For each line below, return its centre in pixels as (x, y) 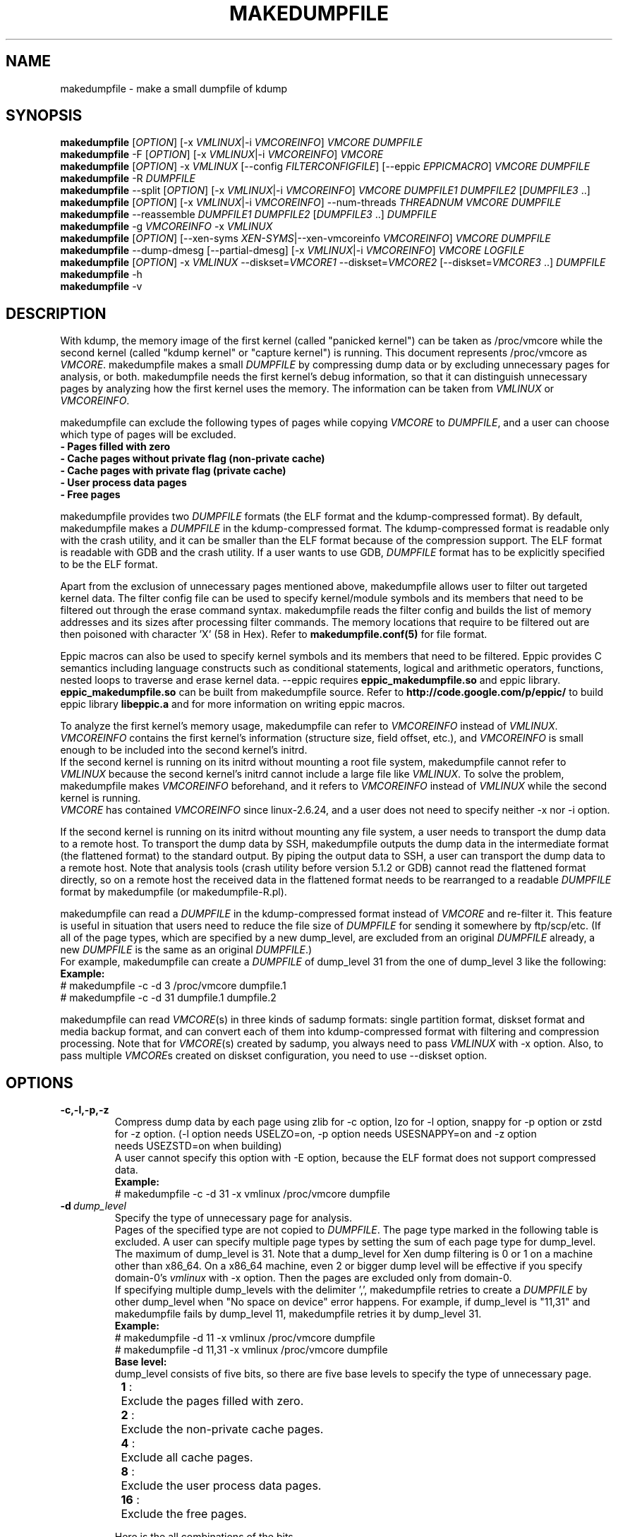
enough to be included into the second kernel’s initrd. (184, 750)
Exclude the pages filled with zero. (212, 1401)
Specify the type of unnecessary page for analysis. (233, 1218)
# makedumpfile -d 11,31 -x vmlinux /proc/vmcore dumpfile (251, 1350)
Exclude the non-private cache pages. (222, 1429)
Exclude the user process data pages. (221, 1486)
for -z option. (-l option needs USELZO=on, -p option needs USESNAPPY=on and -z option (326, 1134)
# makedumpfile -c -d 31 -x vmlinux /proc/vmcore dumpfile (252, 1194)
